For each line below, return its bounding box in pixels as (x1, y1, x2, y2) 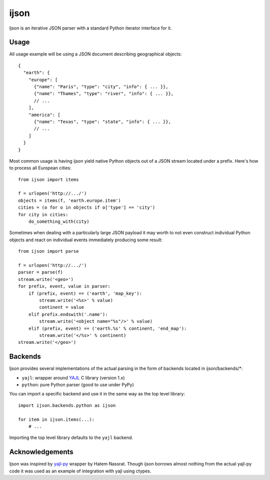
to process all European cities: (9, 165, 72, 171)
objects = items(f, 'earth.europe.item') (18, 198, 121, 203)
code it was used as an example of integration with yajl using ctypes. (9, 468, 151, 474)
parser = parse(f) (18, 269, 63, 275)
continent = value (39, 304, 84, 310)
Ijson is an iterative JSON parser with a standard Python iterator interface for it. (9, 25, 172, 31)
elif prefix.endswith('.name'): (28, 311, 108, 317)
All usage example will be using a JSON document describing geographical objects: (9, 51, 182, 57)
